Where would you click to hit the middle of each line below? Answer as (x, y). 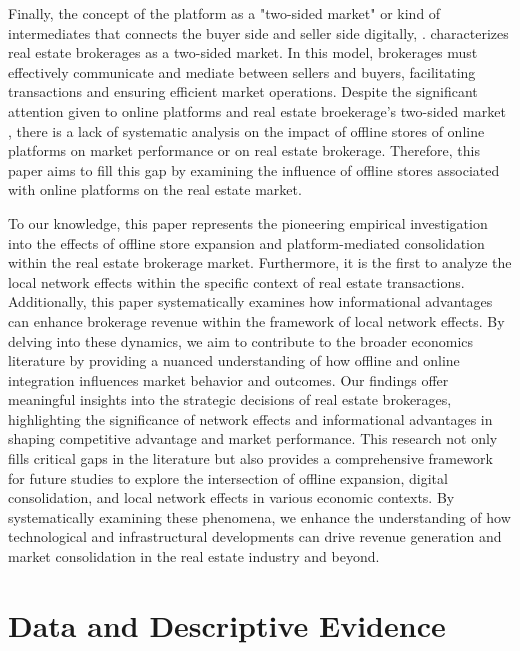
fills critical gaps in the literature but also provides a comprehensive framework (250, 458)
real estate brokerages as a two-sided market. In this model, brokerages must (243, 52)
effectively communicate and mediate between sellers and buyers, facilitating (242, 71)
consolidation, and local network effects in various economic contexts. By (231, 497)
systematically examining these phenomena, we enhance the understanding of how (259, 516)
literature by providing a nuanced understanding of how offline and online (234, 360)
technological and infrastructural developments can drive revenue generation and (255, 536)
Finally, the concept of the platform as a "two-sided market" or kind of (224, 13)
